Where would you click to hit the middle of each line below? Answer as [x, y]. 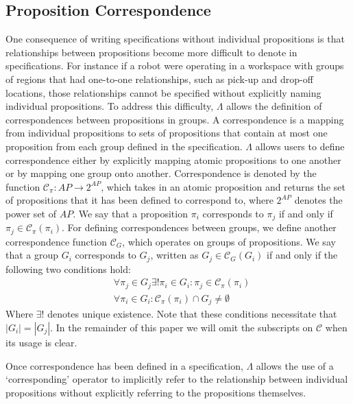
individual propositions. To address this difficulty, [110, 106]
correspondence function [56, 241]
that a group [32, 255]
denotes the [318, 200]
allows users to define [300, 146]
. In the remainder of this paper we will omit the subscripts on [182, 328]
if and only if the [302, 255]
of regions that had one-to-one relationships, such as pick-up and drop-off [159, 79]
